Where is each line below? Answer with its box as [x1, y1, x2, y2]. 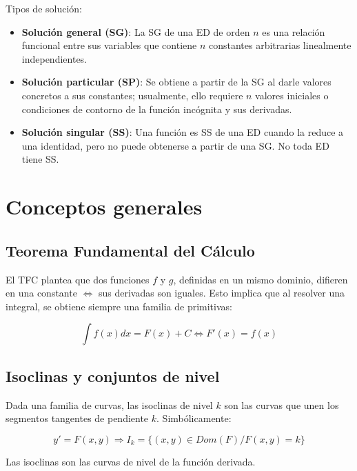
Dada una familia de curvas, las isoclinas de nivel [6, 397, 213, 412]
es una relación [262, 24, 325, 39]
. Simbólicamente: [156, 411, 232, 425]
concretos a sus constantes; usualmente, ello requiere [21, 88, 243, 102]
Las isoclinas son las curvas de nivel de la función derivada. [6, 454, 256, 468]
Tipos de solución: [6, 1, 82, 15]
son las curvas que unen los [224, 397, 339, 412]
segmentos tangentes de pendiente [6, 411, 149, 425]
